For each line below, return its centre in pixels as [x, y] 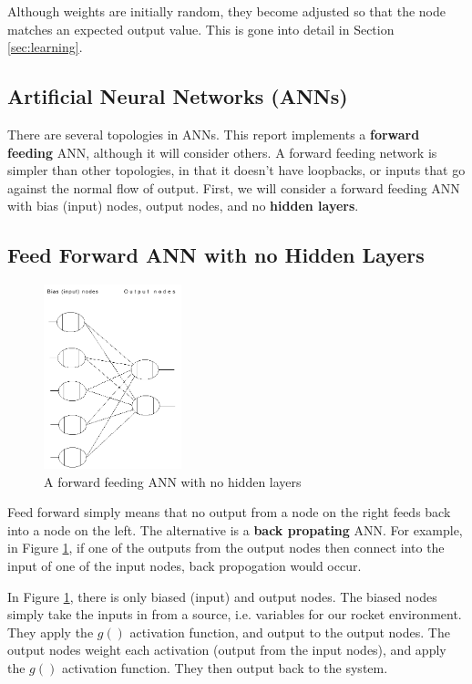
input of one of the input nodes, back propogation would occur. [185, 566]
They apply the [51, 632]
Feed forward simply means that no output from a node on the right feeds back [229, 512]
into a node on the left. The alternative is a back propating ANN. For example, [235, 529]
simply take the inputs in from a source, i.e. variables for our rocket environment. [235, 614]
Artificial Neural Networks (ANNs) [178, 96]
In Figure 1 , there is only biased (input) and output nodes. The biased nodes [222, 596]
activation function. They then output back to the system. [225, 667]
